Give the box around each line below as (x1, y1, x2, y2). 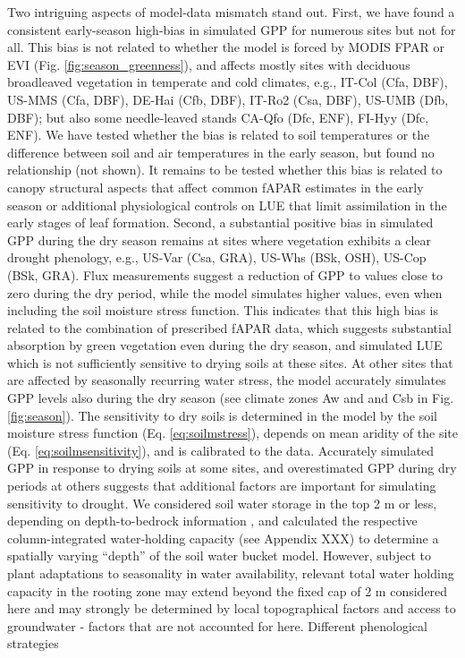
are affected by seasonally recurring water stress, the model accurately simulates (7, 371, 446, 389)
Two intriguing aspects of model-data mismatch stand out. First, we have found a (7, 3, 455, 21)
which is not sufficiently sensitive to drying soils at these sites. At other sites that (7, 353, 453, 372)
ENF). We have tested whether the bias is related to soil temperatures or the (7, 125, 430, 144)
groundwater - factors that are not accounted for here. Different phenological (7, 616, 427, 635)
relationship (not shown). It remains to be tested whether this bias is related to (7, 160, 443, 179)
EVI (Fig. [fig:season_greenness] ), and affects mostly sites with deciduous (7, 55, 410, 73)
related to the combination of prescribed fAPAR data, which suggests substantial (7, 318, 452, 337)
